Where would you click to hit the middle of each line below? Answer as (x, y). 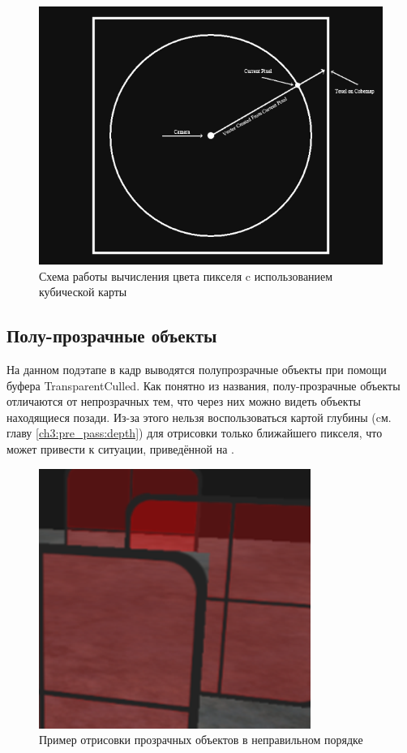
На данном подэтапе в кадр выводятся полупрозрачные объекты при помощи (197, 369)
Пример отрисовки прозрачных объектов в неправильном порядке (201, 740)
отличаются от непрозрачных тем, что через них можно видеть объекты (184, 401)
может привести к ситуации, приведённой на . (120, 448)
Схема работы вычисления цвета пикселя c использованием (186, 275)
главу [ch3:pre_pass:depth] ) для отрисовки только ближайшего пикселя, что (195, 433)
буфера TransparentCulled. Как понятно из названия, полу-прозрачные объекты (203, 385)
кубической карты (83, 292)
